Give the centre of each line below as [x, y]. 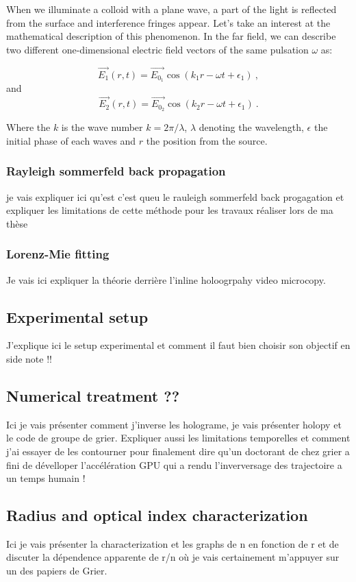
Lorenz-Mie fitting [58, 254]
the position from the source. [207, 140]
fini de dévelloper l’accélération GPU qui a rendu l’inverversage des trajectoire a [174, 464]
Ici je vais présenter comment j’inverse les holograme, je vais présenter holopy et [174, 424]
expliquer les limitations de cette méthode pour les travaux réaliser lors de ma [170, 210]
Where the [28, 127]
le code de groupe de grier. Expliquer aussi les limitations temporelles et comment [178, 438]
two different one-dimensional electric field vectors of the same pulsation [157, 49]
